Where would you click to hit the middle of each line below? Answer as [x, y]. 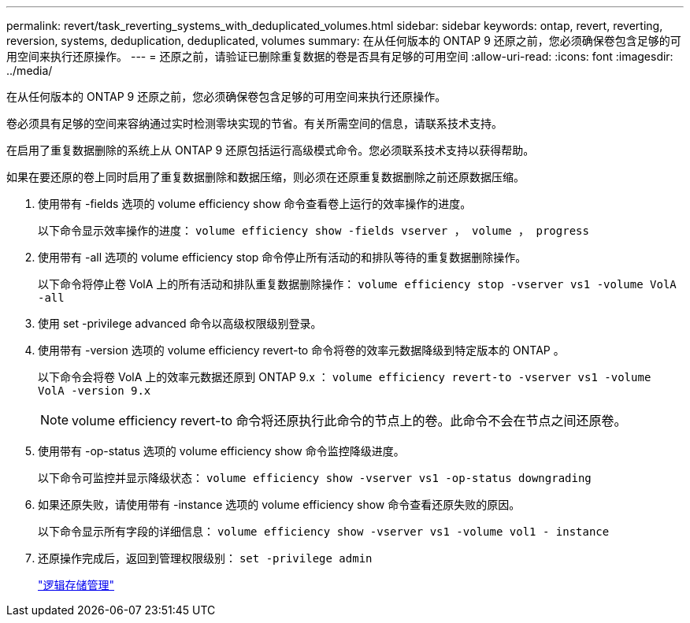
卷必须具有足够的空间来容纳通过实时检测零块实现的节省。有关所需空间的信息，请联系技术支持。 [254, 123]
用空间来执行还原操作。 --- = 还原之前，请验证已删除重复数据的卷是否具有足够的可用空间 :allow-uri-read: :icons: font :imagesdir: [340, 56]
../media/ [30, 70]
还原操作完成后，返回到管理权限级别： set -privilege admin [205, 558]
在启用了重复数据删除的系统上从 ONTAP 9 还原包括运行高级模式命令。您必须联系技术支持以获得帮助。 [271, 150]
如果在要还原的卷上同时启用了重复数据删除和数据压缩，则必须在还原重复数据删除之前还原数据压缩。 [265, 177]
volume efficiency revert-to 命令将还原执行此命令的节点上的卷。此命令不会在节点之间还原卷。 [349, 421]
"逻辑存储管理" [76, 585]
